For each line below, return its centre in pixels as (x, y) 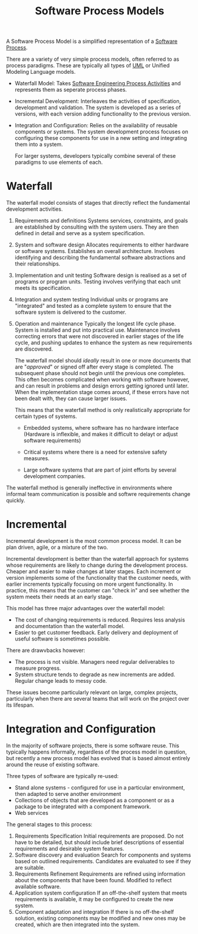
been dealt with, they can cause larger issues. (71, 399)
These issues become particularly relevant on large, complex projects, (92, 692)
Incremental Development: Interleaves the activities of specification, (98, 101)
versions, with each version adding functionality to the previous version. (103, 114)
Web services (31, 813)
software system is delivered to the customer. (70, 312)
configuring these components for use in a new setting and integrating (101, 138)
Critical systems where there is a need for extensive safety (95, 452)
